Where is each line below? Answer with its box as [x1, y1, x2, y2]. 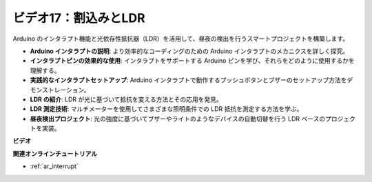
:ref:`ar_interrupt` [30, 162, 79, 170]
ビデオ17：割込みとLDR [12, 10, 145, 26]
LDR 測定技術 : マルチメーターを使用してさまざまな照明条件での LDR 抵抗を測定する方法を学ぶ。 [30, 105, 303, 113]
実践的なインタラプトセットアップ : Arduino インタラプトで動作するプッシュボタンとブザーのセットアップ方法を [30, 76, 347, 84]
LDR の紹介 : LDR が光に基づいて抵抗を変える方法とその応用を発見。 [30, 95, 223, 103]
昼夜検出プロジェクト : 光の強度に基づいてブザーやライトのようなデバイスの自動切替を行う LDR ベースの [30, 114, 326, 123]
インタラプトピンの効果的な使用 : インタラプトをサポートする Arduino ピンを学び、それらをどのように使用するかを [30, 57, 355, 65]
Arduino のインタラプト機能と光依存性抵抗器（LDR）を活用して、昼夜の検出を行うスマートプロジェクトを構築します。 [12, 34, 349, 43]
